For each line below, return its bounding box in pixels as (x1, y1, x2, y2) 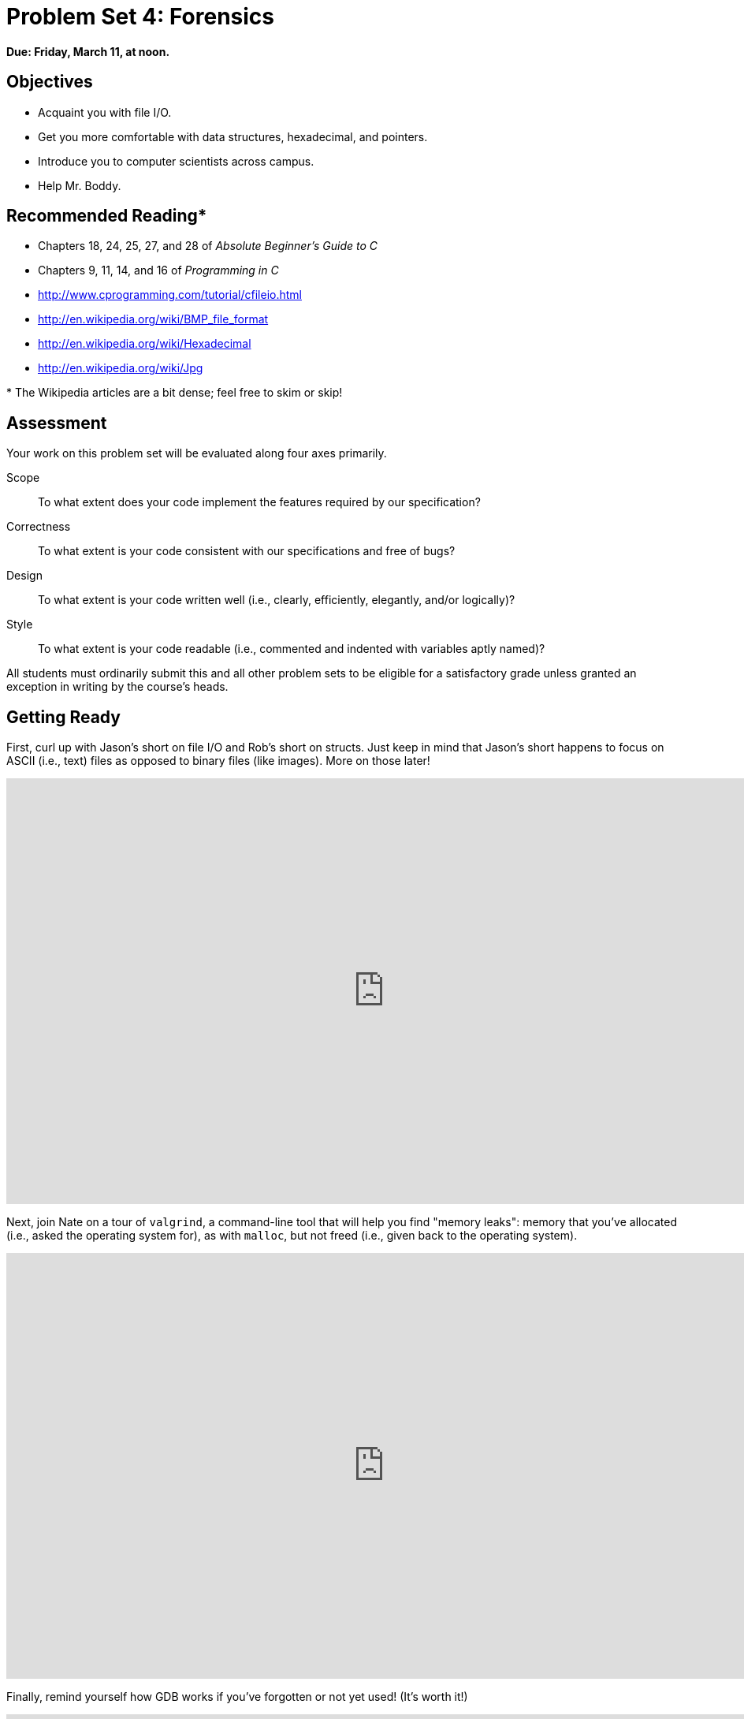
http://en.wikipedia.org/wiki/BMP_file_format (38, 312, 269, 326)
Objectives (6, 72, 93, 92)
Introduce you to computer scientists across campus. (38, 154, 314, 168)
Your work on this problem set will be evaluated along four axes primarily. (6, 446, 387, 461)
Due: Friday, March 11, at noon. (6, 44, 170, 58)
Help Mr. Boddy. (38, 178, 121, 192)
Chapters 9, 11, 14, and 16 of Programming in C (38, 263, 279, 278)
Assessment (6, 412, 107, 433)
